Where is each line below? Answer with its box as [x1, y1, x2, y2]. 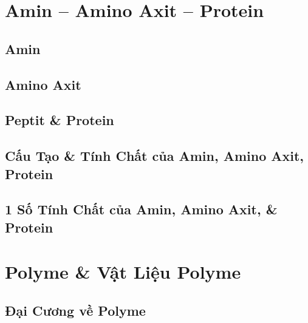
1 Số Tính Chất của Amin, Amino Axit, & [5, 200, 278, 219]
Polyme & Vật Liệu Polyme [5, 259, 241, 284]
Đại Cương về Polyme [5, 301, 146, 319]
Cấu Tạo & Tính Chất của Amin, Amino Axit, [5, 146, 304, 165]
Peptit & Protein [5, 110, 114, 129]
